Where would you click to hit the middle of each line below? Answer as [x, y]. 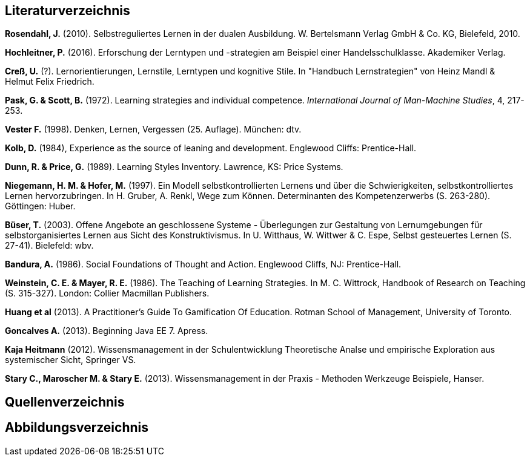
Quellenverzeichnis [65, 402]
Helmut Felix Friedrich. [50, 82]
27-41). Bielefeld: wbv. [49, 246]
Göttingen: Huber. [40, 206]
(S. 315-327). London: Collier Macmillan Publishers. [107, 293]
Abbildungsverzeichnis [77, 428]
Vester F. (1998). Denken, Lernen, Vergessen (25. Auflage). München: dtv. [153, 129]
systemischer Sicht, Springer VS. [71, 360]
